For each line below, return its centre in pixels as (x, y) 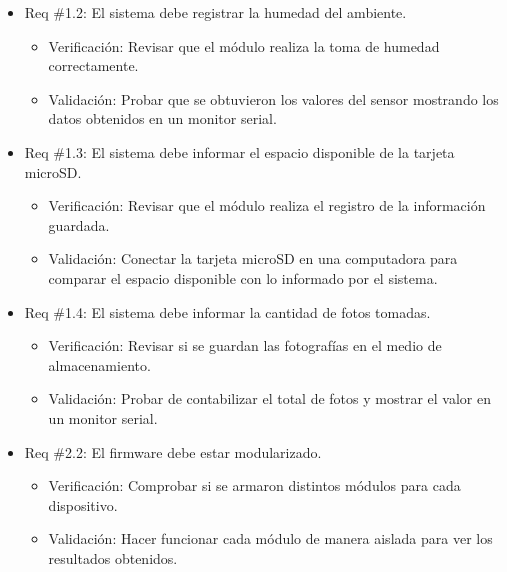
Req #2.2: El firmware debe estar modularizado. (173, 451)
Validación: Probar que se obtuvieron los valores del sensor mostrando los (273, 98)
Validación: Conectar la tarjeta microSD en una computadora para (253, 258)
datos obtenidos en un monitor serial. (162, 118)
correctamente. (93, 65)
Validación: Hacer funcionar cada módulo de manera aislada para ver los (270, 538)
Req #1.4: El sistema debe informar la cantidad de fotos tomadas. (227, 311)
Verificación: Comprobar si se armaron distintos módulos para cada (254, 485)
